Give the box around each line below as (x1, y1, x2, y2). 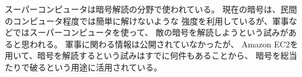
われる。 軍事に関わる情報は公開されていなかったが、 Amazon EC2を (29, 37, 298, 50)
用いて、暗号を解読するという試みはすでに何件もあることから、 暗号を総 (5, 49, 289, 62)
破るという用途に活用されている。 (29, 60, 162, 73)
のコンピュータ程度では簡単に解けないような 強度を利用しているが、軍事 (5, 14, 289, 27)
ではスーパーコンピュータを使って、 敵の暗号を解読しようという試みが (12, 26, 288, 38)
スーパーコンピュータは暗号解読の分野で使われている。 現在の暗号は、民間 (5, 3, 297, 15)
